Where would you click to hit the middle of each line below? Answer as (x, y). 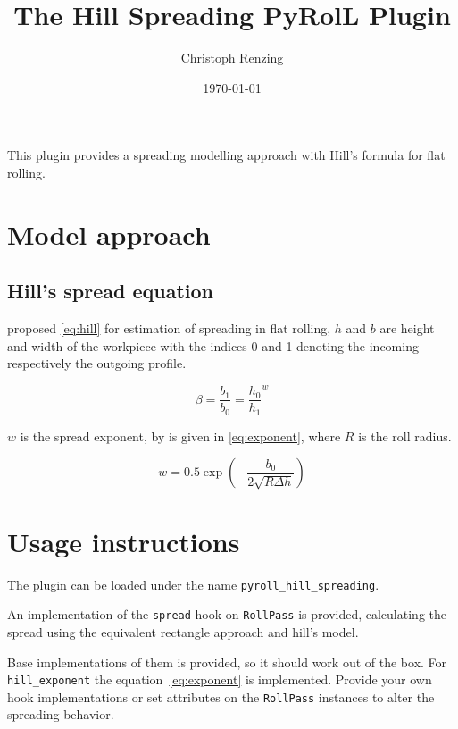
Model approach (109, 234)
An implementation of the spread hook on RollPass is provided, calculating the (227, 614)
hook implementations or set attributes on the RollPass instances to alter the (221, 696)
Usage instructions (124, 541)
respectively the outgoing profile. (97, 363)
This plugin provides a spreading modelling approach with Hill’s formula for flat (226, 155)
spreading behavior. (61, 714)
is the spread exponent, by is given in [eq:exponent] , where (180, 436)
